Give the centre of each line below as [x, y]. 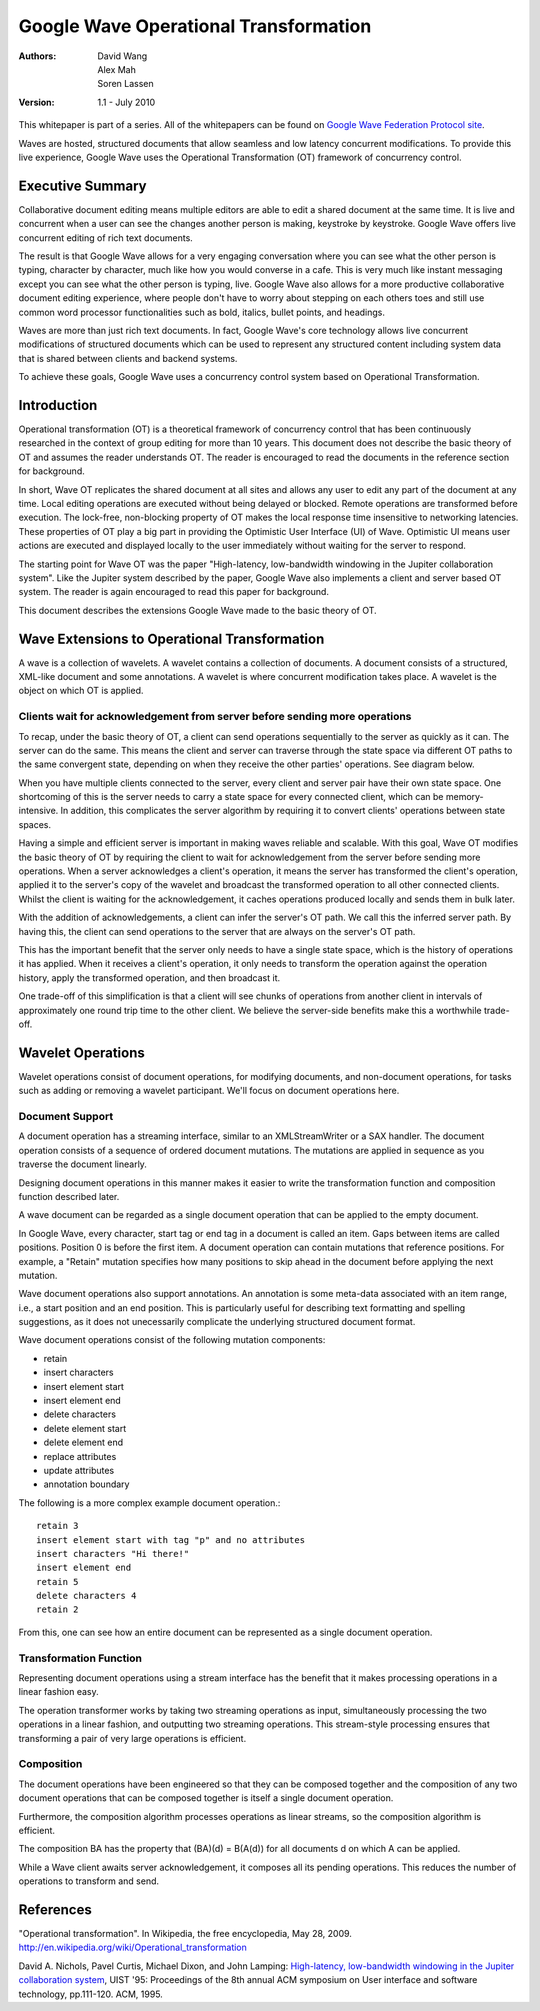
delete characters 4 [86, 1596]
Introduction [58, 405]
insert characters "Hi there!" [113, 1553]
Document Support [66, 1116]
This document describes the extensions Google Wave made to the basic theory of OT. [197, 610]
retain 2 [57, 1609]
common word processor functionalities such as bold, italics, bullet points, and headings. [201, 312]
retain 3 [57, 1526]
